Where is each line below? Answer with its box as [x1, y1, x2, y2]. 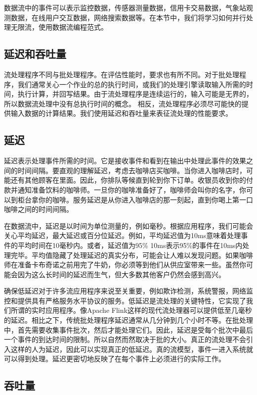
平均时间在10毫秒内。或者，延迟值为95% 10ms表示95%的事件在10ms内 [17, 240, 243, 250]
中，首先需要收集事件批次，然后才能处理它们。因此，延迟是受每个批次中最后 [4, 324, 253, 335]
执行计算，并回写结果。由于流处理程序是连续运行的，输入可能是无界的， [17, 89, 253, 99]
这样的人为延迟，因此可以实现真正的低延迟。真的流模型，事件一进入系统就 [10, 344, 253, 354]
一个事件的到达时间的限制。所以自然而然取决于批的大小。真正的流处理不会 [4, 334, 246, 345]
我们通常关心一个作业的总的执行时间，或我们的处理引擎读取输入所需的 [17, 79, 246, 89]
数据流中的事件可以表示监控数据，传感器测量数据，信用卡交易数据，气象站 [4, 2, 246, 12]
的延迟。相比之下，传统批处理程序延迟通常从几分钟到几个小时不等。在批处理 [4, 315, 253, 325]
